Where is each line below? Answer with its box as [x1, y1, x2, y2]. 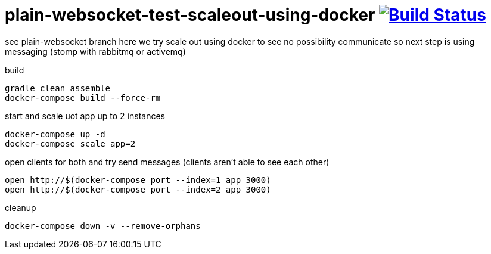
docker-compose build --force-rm [5, 92, 161, 103]
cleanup [5, 202, 36, 213]
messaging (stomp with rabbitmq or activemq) [5, 46, 186, 57]
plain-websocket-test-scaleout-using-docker [5, 5, 375, 25]
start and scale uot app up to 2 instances [5, 110, 165, 121]
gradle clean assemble [5, 83, 111, 93]
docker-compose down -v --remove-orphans [5, 221, 201, 231]
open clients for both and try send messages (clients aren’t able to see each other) [5, 156, 330, 167]
